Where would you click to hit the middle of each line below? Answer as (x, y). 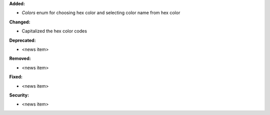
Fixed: (16, 77)
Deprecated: (22, 40)
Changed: (20, 22)
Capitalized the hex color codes (54, 31)
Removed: (20, 58)
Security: (19, 95)
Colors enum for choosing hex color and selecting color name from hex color (101, 13)
